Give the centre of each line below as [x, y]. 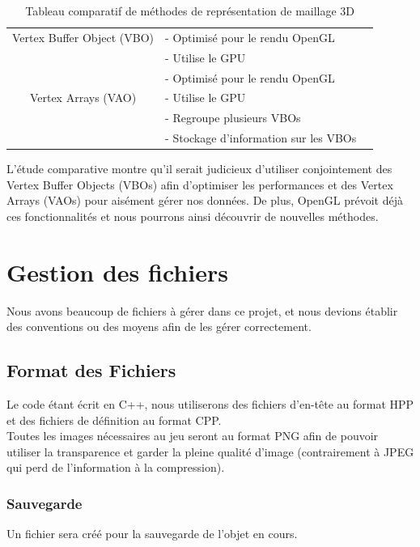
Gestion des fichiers [117, 271]
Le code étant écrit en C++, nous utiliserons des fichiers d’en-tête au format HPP [210, 404]
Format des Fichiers [91, 370]
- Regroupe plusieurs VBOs [233, 118]
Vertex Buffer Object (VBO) [83, 37]
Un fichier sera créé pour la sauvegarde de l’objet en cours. [152, 534]
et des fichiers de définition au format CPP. [114, 420]
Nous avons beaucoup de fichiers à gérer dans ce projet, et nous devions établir [202, 310]
